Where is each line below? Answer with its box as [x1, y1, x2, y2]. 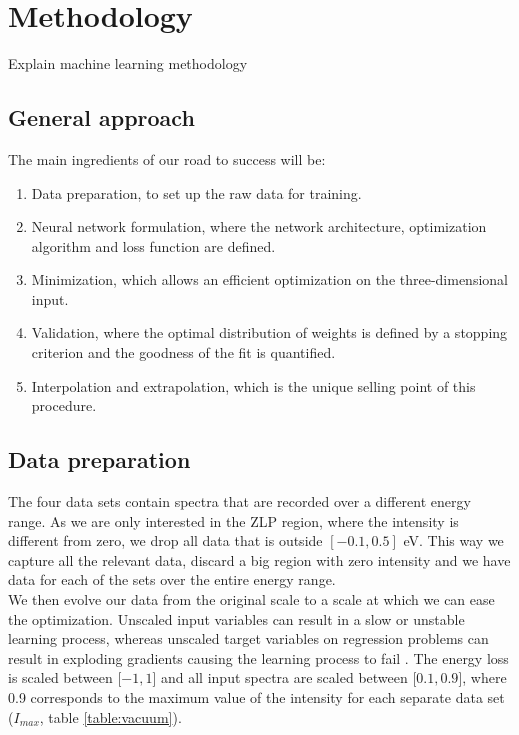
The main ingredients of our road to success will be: [8, 148, 326, 169]
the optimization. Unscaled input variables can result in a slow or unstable [8, 608, 465, 629]
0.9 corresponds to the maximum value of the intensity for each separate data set [8, 687, 505, 707]
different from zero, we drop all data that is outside [8, 530, 323, 551]
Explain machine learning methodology [8, 53, 248, 74]
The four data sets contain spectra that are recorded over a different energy [8, 491, 471, 512]
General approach [8, 102, 195, 133]
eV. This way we [403, 530, 504, 551]
